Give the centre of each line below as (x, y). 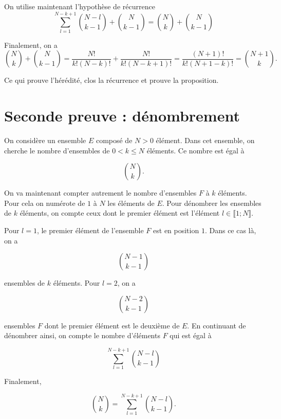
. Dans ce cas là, (230, 230)
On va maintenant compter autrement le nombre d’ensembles (100, 193)
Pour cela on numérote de (45, 203)
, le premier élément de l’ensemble (90, 230)
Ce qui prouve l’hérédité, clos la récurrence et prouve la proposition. (111, 80)
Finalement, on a (31, 45)
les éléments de (131, 203)
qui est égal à (191, 335)
